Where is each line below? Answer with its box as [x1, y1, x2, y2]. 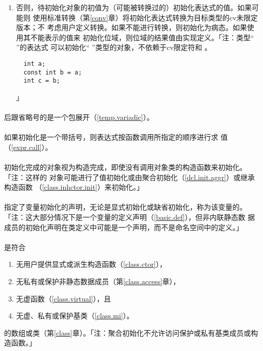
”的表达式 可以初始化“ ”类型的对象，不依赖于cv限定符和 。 [16, 42, 212, 53]
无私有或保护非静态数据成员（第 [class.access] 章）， [16, 276, 180, 287]
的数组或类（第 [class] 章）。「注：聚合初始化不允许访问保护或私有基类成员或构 [4, 327, 258, 338]
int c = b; [23, 77, 60, 85]
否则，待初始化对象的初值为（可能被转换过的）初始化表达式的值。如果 [16, 2, 252, 12]
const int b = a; [23, 68, 82, 76]
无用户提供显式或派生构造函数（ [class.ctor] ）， [16, 259, 167, 269]
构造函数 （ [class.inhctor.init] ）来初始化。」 [4, 182, 144, 192]
